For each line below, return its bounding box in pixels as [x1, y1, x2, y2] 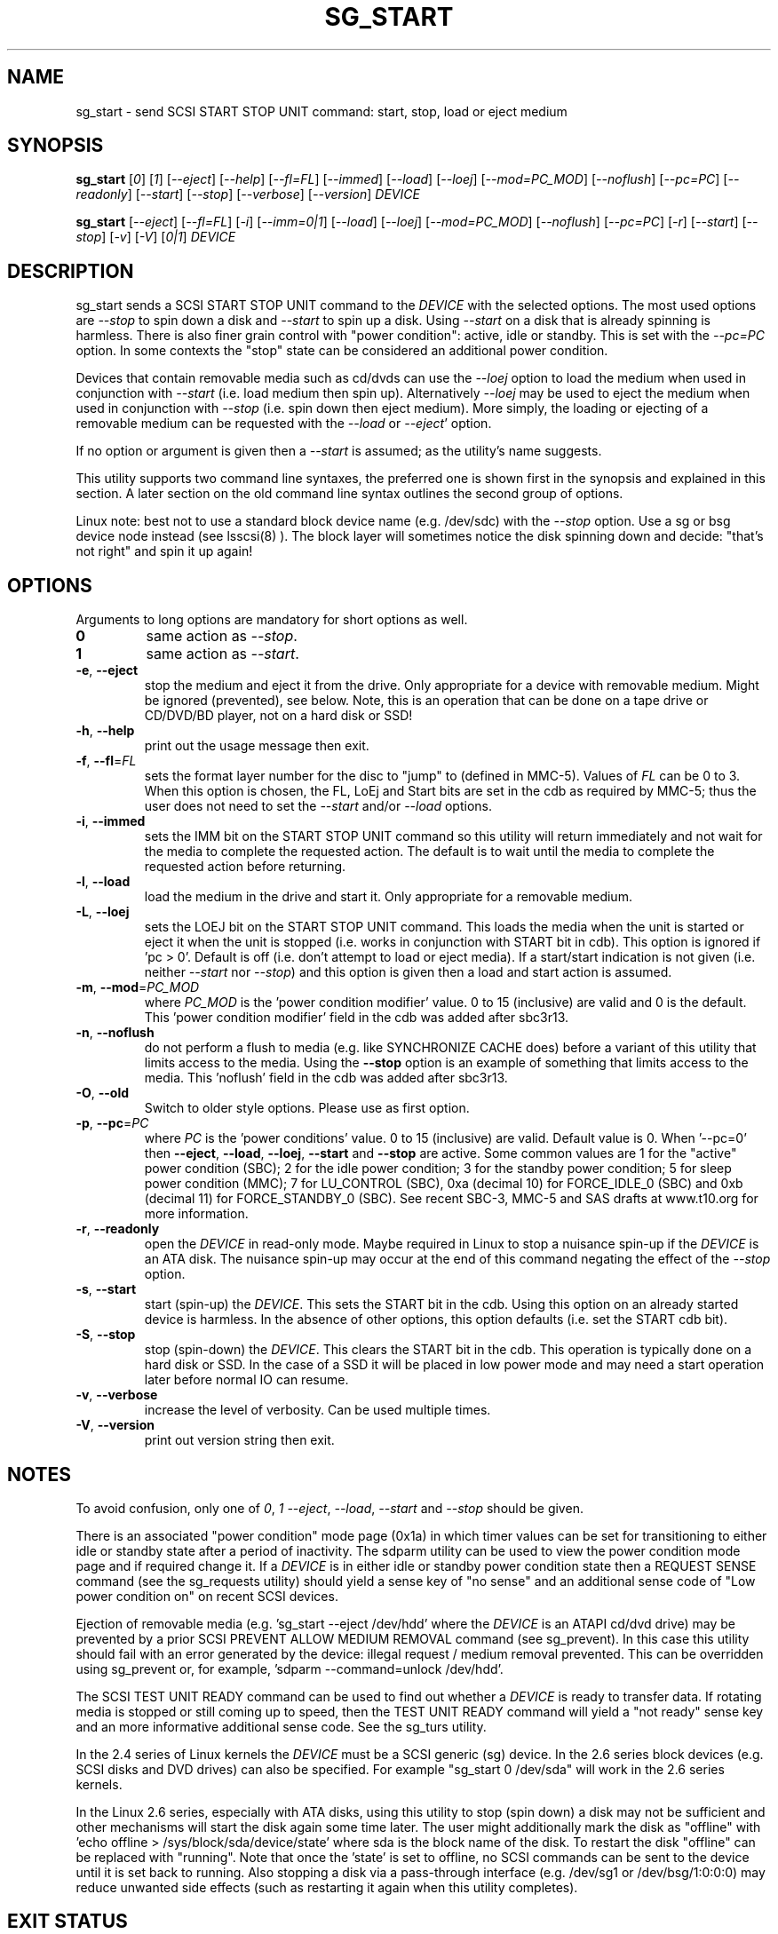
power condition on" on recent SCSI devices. [75, 1588, 338, 1604]
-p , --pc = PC [75, 1115, 149, 1131]
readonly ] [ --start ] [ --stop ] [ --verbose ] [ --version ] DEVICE [75, 186, 420, 202]
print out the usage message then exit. [144, 738, 369, 754]
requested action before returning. [144, 859, 346, 875]
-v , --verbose [75, 1387, 158, 1403]
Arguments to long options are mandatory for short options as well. [75, 612, 468, 628]
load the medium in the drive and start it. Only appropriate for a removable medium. [144, 889, 632, 905]
